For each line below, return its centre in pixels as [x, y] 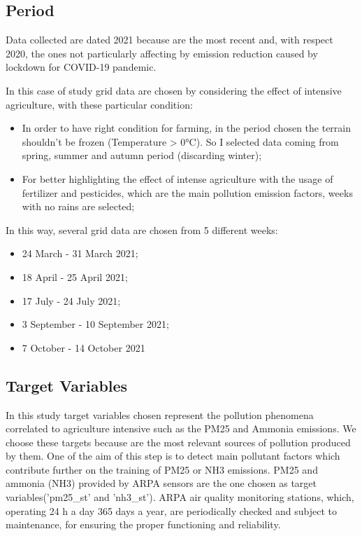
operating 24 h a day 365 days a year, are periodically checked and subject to [171, 510]
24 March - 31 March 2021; [80, 253]
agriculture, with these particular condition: [99, 104]
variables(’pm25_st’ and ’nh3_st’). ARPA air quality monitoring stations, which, [180, 497]
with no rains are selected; [78, 206]
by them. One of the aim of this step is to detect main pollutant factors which [173, 456]
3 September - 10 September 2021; [95, 324]
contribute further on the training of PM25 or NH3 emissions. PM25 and [162, 469]
